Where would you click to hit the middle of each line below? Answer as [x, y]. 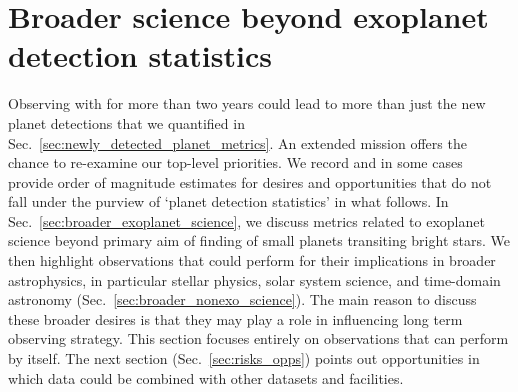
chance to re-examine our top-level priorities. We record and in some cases [235, 162]
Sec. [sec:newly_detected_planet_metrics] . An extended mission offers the [237, 142]
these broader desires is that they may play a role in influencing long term [235, 318]
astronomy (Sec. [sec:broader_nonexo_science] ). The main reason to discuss [242, 299]
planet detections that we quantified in [126, 122]
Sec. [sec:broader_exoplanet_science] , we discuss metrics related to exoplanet [246, 220]
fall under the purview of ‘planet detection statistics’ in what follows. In [228, 201]
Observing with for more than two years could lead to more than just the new [247, 103]
